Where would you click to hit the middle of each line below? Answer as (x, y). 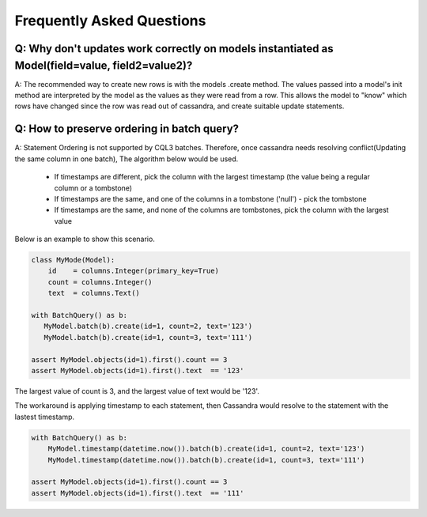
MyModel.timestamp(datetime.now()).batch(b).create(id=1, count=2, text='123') (206, 449)
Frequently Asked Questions (110, 21)
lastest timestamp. (45, 417)
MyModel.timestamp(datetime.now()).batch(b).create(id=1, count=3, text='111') (206, 460)
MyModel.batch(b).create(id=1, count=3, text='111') (148, 337)
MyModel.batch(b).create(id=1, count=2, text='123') (148, 326)
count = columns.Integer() (100, 282)
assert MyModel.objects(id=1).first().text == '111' (138, 493)
